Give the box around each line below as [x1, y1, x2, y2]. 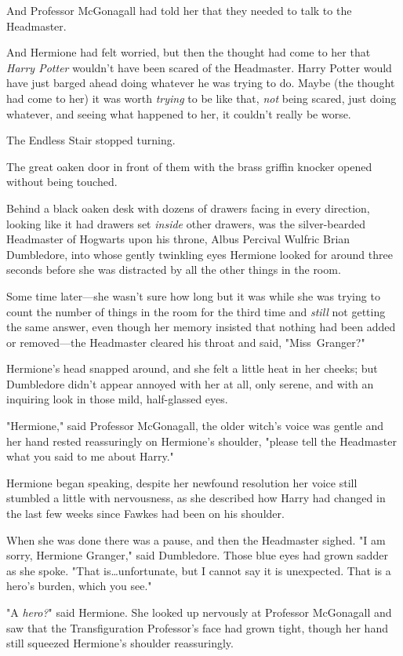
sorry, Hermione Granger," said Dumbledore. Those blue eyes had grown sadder [6, 547, 388, 563]
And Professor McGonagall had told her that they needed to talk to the [6, 2, 352, 18]
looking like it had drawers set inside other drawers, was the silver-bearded [6, 215, 365, 231]
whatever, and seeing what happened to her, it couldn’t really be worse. [6, 105, 351, 122]
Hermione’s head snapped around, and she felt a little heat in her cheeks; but [6, 360, 378, 377]
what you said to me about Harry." [6, 448, 174, 465]
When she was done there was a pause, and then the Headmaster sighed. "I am [6, 531, 386, 548]
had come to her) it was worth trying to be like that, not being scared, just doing [6, 89, 397, 106]
